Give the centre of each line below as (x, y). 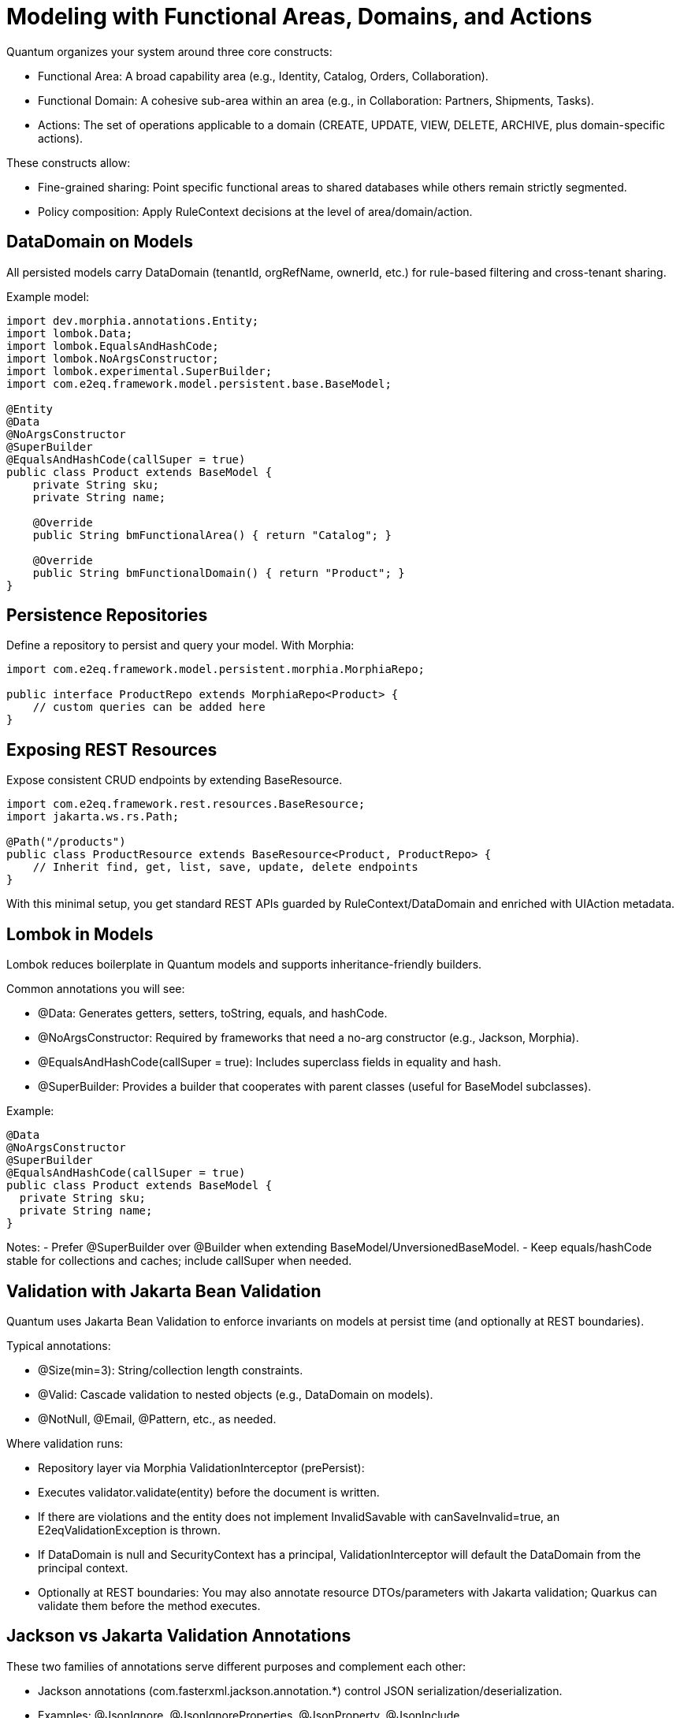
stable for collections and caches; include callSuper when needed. (179, 1261)
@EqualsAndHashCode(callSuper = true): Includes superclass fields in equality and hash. (270, 1062)
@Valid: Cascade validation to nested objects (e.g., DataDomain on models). (236, 1394)
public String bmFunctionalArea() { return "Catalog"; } (212, 535)
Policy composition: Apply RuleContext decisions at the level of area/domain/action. (255, 211)
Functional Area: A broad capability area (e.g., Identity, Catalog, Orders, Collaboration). (263, 76)
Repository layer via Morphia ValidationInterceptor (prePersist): (201, 1467)
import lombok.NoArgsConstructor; (113, 358)
